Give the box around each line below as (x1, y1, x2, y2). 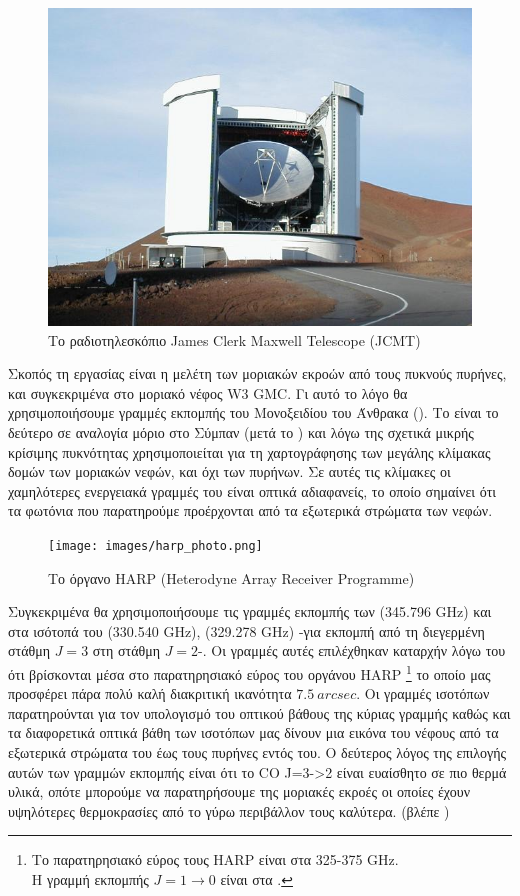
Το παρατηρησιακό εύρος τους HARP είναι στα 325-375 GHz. (31, 849, 399, 870)
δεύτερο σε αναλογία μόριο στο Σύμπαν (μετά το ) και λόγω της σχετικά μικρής (8, 421, 474, 442)
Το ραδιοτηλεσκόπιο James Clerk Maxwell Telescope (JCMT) (48, 329, 421, 350)
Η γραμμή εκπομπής (31, 868, 149, 889)
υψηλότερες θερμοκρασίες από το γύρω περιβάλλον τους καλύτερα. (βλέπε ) (8, 800, 450, 821)
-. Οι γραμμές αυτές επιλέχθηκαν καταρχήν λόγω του (198, 640, 506, 661)
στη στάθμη (92, 640, 160, 661)
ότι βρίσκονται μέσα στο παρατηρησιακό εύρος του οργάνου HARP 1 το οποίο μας (8, 660, 491, 684)
